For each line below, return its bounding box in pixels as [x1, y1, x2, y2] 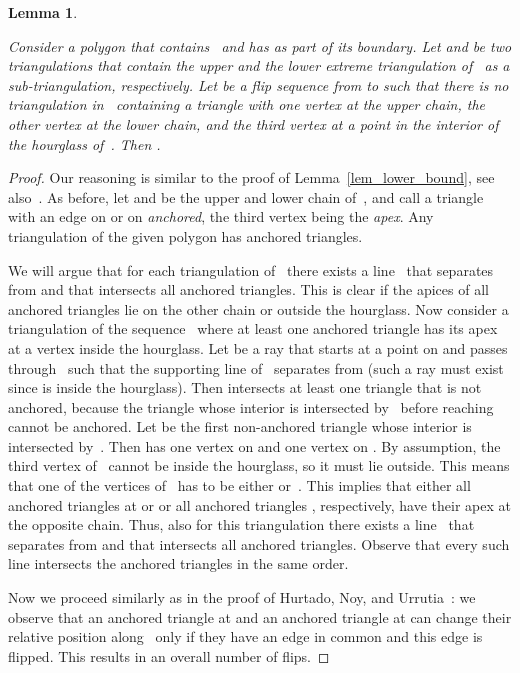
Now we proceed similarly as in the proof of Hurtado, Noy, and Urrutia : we [8, 587, 476, 608]
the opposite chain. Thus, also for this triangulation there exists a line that [8, 514, 475, 535]
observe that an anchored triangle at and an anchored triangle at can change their [8, 606, 512, 627]
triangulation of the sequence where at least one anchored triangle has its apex [8, 318, 498, 339]
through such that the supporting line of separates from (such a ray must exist [8, 357, 504, 378]
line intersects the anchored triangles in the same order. [8, 553, 349, 574]
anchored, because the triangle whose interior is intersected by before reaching [8, 396, 494, 417]
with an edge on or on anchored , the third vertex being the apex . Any [8, 206, 434, 227]
